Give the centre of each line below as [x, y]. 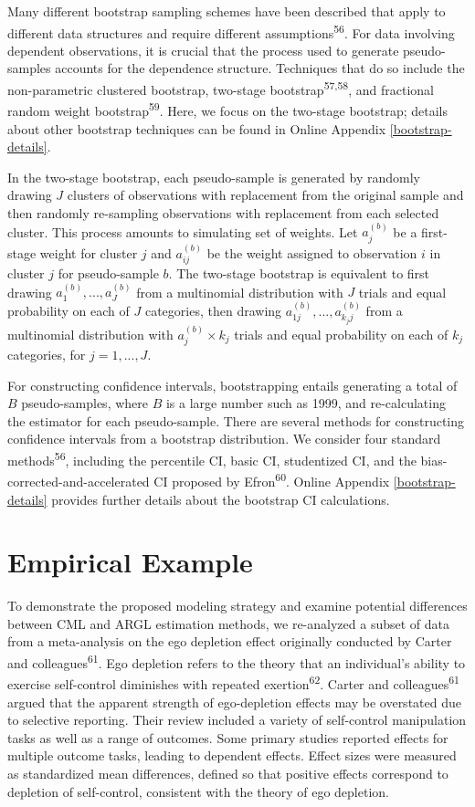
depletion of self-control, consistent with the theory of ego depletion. [198, 791]
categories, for [47, 355]
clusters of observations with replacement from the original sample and [265, 195]
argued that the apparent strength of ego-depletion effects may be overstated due [234, 702]
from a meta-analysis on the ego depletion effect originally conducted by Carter [230, 641]
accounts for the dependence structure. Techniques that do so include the [260, 68]
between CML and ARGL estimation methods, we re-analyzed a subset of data [228, 623]
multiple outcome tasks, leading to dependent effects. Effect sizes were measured [232, 755]
